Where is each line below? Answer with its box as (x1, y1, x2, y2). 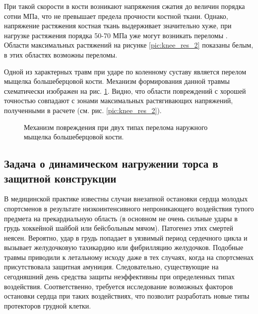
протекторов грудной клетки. (4, 300, 91, 311)
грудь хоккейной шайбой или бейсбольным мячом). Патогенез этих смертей (4, 223, 233, 233)
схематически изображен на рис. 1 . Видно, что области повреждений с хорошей (4, 85, 246, 96)
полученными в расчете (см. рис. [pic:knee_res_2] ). (4, 105, 162, 115)
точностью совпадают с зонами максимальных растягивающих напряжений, (4, 95, 233, 106)
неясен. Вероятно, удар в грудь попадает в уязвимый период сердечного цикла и (4, 232, 248, 243)
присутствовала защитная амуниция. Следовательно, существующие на (4, 261, 219, 272)
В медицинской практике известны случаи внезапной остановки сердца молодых (4, 193, 248, 204)
